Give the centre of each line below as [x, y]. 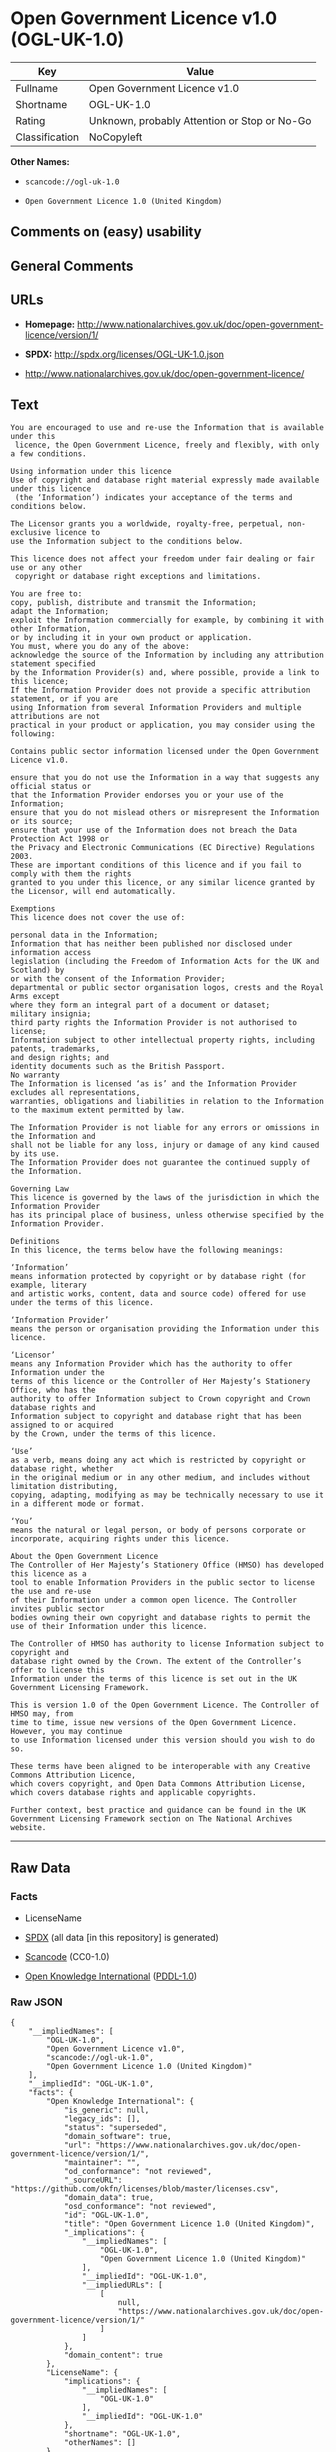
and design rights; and [60, 1058]
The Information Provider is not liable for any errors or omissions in [165, 1128]
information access [51, 953]
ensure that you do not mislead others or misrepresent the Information [165, 813]
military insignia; [51, 1014]
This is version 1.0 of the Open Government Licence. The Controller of [165, 1705]
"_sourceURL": [93, 2180]
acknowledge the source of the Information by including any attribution [167, 655]
